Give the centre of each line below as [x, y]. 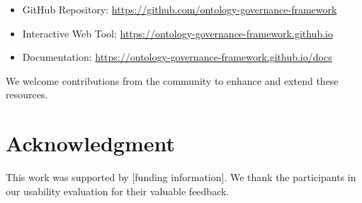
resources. [27, 94]
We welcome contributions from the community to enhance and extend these [172, 80]
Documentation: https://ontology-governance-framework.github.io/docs [177, 57]
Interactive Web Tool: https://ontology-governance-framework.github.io [177, 33]
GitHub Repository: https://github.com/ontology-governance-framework [180, 9]
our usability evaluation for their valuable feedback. [118, 191]
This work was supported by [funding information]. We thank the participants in [181, 177]
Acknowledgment [90, 143]
